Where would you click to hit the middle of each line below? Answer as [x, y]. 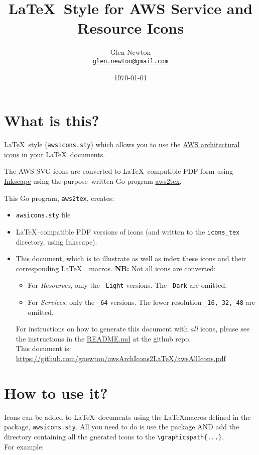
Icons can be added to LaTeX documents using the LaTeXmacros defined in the [127, 417]
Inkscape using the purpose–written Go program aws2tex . [93, 181]
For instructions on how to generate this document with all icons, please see [133, 329]
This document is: [43, 348]
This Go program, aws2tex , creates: [59, 198]
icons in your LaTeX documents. [55, 154]
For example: [24, 446]
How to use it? [56, 392]
